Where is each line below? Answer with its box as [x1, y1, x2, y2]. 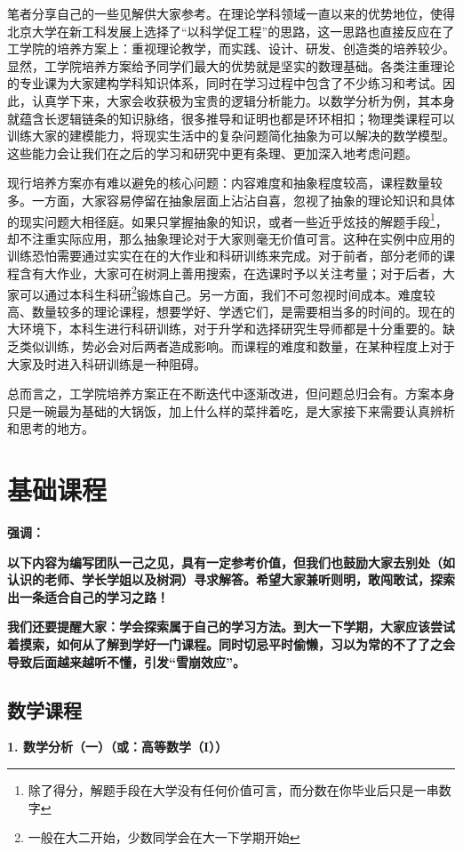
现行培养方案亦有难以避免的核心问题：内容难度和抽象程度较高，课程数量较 [7, 173, 443, 192]
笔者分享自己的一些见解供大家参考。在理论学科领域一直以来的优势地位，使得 [7, 4, 455, 22]
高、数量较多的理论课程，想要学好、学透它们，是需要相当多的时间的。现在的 [7, 301, 455, 320]
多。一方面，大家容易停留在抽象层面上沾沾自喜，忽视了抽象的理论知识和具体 [7, 190, 455, 209]
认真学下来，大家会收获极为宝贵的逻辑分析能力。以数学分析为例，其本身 [31, 91, 455, 109]
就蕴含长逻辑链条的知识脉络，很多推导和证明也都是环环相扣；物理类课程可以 [7, 109, 455, 127]
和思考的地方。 [7, 419, 94, 438]
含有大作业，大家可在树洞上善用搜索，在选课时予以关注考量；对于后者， [19, 263, 443, 282]
